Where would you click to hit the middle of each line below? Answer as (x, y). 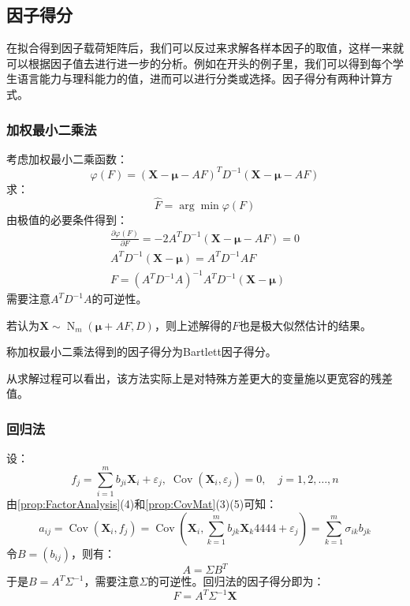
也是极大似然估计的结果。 (305, 325)
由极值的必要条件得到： (67, 219)
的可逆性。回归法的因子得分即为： (236, 581)
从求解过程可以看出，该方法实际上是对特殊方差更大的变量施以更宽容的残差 (199, 378)
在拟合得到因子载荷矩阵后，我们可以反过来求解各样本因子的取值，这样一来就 (205, 48)
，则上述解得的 (193, 325)
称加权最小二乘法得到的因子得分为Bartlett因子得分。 (142, 352)
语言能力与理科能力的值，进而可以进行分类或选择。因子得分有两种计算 (199, 79)
